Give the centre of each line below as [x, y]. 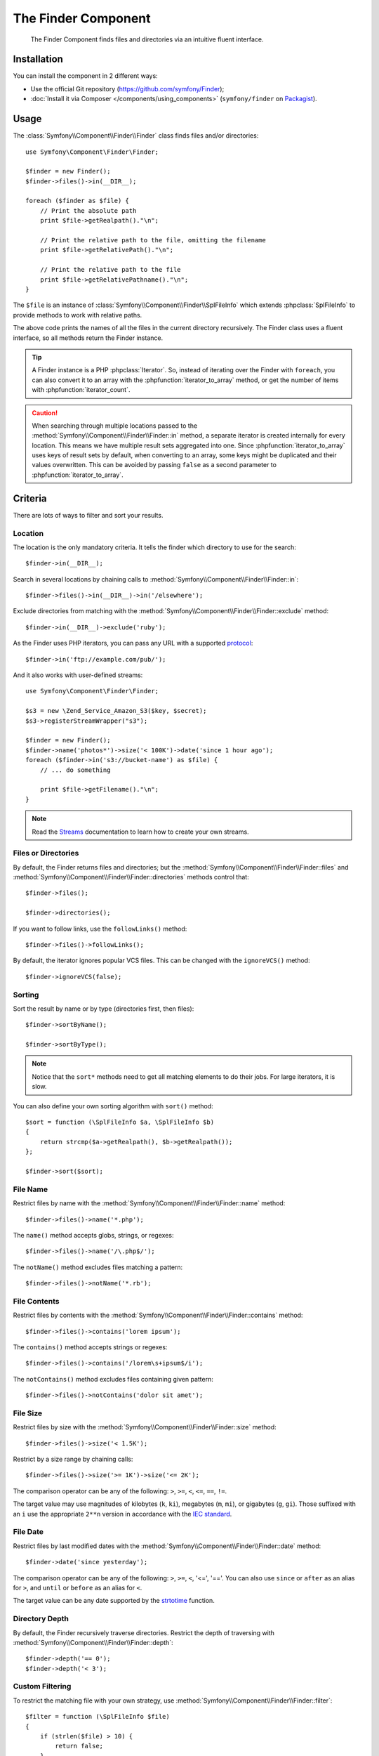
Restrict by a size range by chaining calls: [73, 1459]
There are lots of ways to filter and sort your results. [88, 515]
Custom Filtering [42, 1686]
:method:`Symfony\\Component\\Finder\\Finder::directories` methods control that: [131, 877]
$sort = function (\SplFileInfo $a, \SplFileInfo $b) [120, 1122]
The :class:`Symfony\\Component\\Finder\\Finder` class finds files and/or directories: [136, 136]
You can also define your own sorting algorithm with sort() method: [113, 1106]
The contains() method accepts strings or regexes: [90, 1347]
